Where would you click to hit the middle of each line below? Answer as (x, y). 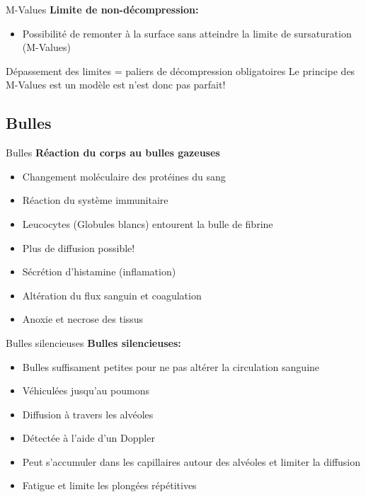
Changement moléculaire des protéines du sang (124, 176)
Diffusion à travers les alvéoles (88, 414)
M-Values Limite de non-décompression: (102, 9)
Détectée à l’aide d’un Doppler (88, 438)
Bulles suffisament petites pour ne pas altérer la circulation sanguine (171, 366)
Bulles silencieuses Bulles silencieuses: (93, 342)
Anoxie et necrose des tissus (83, 319)
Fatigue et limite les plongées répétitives (109, 485)
